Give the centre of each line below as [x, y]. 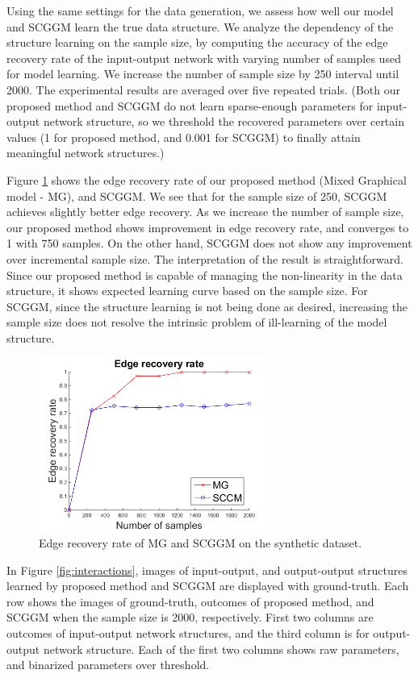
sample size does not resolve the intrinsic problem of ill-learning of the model [197, 322]
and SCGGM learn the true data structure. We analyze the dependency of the [200, 26]
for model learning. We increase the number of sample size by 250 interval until [203, 74]
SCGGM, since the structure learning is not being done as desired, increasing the [207, 306]
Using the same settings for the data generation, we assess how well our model [200, 10]
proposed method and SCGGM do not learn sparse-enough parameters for [190, 105]
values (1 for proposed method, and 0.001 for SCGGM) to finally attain [184, 137]
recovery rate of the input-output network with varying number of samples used [204, 58]
